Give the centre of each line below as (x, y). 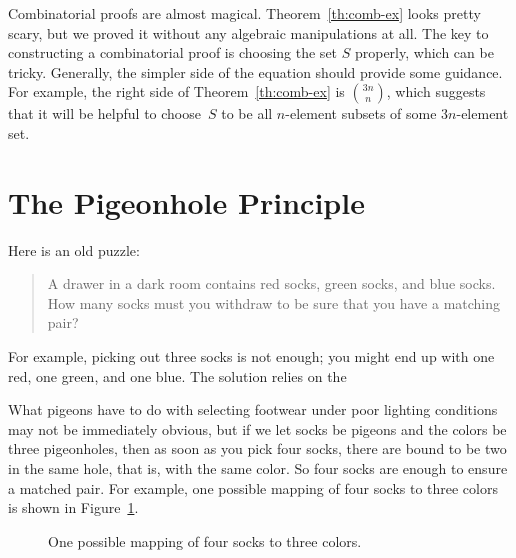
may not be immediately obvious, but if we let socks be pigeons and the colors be (257, 428)
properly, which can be (424, 52)
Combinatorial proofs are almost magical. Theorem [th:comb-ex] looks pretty (244, 13)
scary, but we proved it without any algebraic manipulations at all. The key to (248, 32)
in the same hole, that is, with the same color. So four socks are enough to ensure (258, 468)
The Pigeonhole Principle (186, 201)
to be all (247, 113)
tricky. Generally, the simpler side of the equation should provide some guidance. (255, 71)
